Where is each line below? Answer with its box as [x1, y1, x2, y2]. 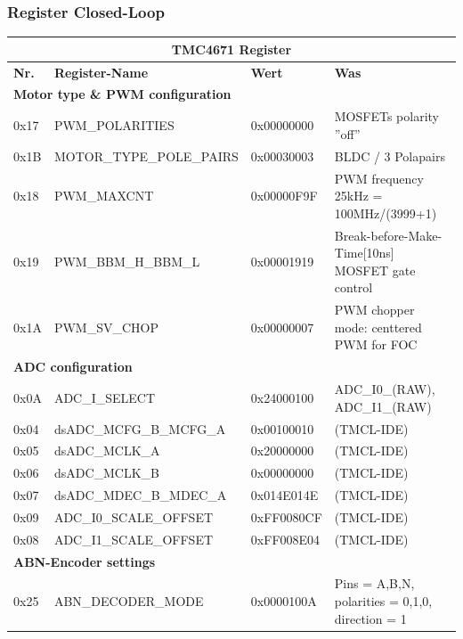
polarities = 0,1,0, [334, 592, 433, 610]
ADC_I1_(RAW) [334, 397, 432, 415]
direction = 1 [334, 609, 407, 627]
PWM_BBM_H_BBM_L [53, 251, 200, 270]
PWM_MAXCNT [53, 186, 154, 205]
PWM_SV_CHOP [53, 317, 158, 336]
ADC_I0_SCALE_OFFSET [53, 507, 214, 526]
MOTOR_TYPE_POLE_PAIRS [53, 146, 239, 165]
